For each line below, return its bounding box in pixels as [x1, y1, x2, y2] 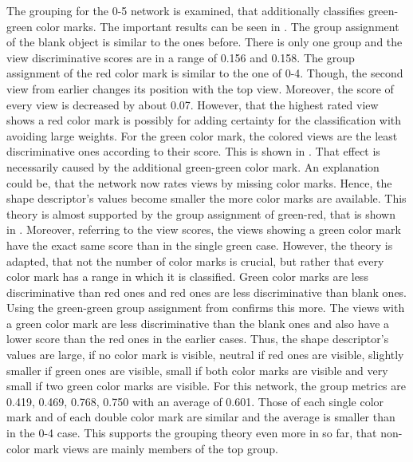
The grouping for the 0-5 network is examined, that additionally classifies [6, 2, 365, 18]
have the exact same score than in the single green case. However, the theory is [6, 236, 393, 253]
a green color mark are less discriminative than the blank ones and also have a [6, 314, 390, 331]
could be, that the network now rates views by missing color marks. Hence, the [6, 174, 392, 191]
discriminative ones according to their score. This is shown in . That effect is [6, 143, 380, 160]
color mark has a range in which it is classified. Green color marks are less [6, 268, 368, 285]
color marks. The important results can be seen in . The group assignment [36, 18, 399, 34]
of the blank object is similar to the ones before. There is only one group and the [6, 34, 403, 50]
